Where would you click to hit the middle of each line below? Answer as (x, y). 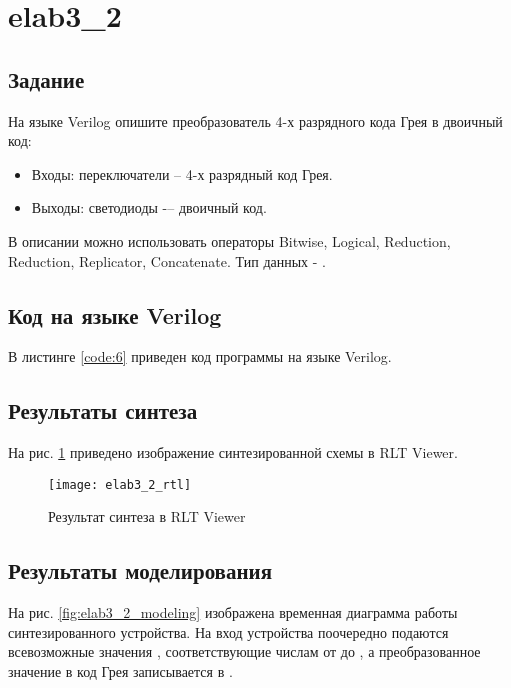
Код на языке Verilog (115, 314)
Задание (46, 78)
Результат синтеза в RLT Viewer (147, 516)
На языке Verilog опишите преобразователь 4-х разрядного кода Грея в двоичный (255, 120)
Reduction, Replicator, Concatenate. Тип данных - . (167, 260)
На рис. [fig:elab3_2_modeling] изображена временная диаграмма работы (233, 612)
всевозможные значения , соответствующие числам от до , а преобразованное (244, 651)
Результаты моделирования (140, 570)
